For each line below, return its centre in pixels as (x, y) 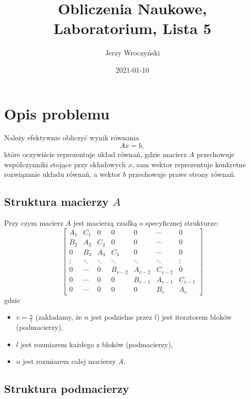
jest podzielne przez (121, 317)
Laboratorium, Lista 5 (132, 28)
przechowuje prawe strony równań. (182, 174)
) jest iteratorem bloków (194, 317)
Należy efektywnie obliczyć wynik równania (72, 137)
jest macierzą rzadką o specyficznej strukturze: (146, 223)
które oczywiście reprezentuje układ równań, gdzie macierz (95, 154)
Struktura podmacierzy (67, 389)
